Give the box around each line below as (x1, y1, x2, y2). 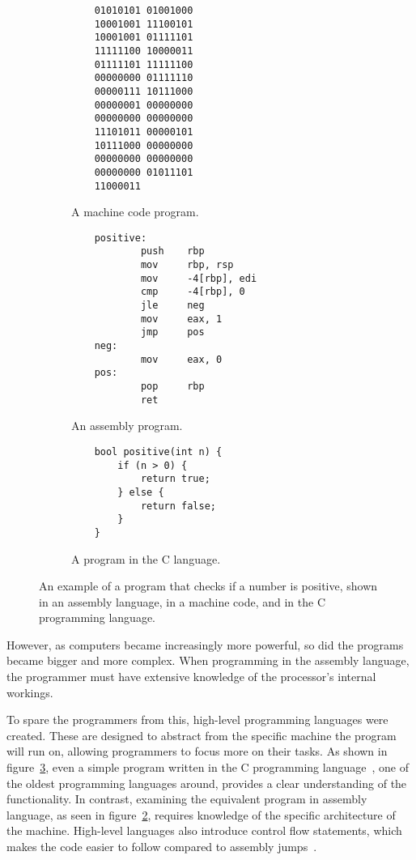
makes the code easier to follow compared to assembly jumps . (6, 838, 317, 854)
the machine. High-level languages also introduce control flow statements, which (6, 822, 402, 839)
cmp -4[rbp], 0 (140, 286, 245, 298)
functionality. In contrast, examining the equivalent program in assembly (6, 790, 367, 807)
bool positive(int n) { (94, 445, 223, 458)
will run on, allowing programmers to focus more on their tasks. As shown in (6, 743, 388, 760)
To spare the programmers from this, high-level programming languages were (6, 711, 388, 728)
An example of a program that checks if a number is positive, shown (39, 577, 378, 594)
